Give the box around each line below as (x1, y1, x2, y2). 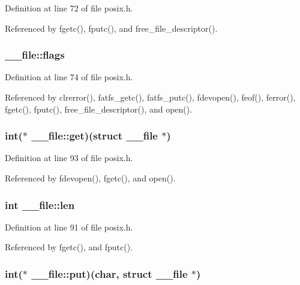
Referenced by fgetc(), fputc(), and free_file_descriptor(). (5, 22, 218, 34)
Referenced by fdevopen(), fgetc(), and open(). (5, 172, 176, 184)
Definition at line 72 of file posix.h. (5, 2, 133, 14)
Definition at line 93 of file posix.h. (5, 151, 133, 164)
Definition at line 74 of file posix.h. (5, 71, 133, 83)
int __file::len (5, 197, 75, 212)
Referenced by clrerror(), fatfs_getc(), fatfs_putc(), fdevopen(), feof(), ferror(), (5, 91, 296, 103)
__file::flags (5, 47, 65, 62)
